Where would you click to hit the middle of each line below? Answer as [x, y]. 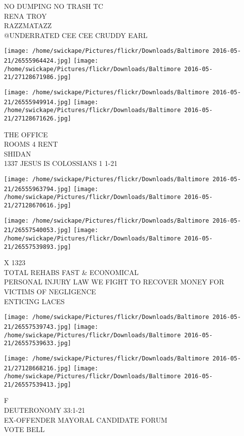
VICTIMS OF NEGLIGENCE [50, 292]
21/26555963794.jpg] [38, 189]
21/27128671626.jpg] [38, 118]
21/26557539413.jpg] [38, 384]
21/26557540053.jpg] [38, 230]
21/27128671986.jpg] [38, 77]
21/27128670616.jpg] [38, 205]
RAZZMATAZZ [28, 25]
